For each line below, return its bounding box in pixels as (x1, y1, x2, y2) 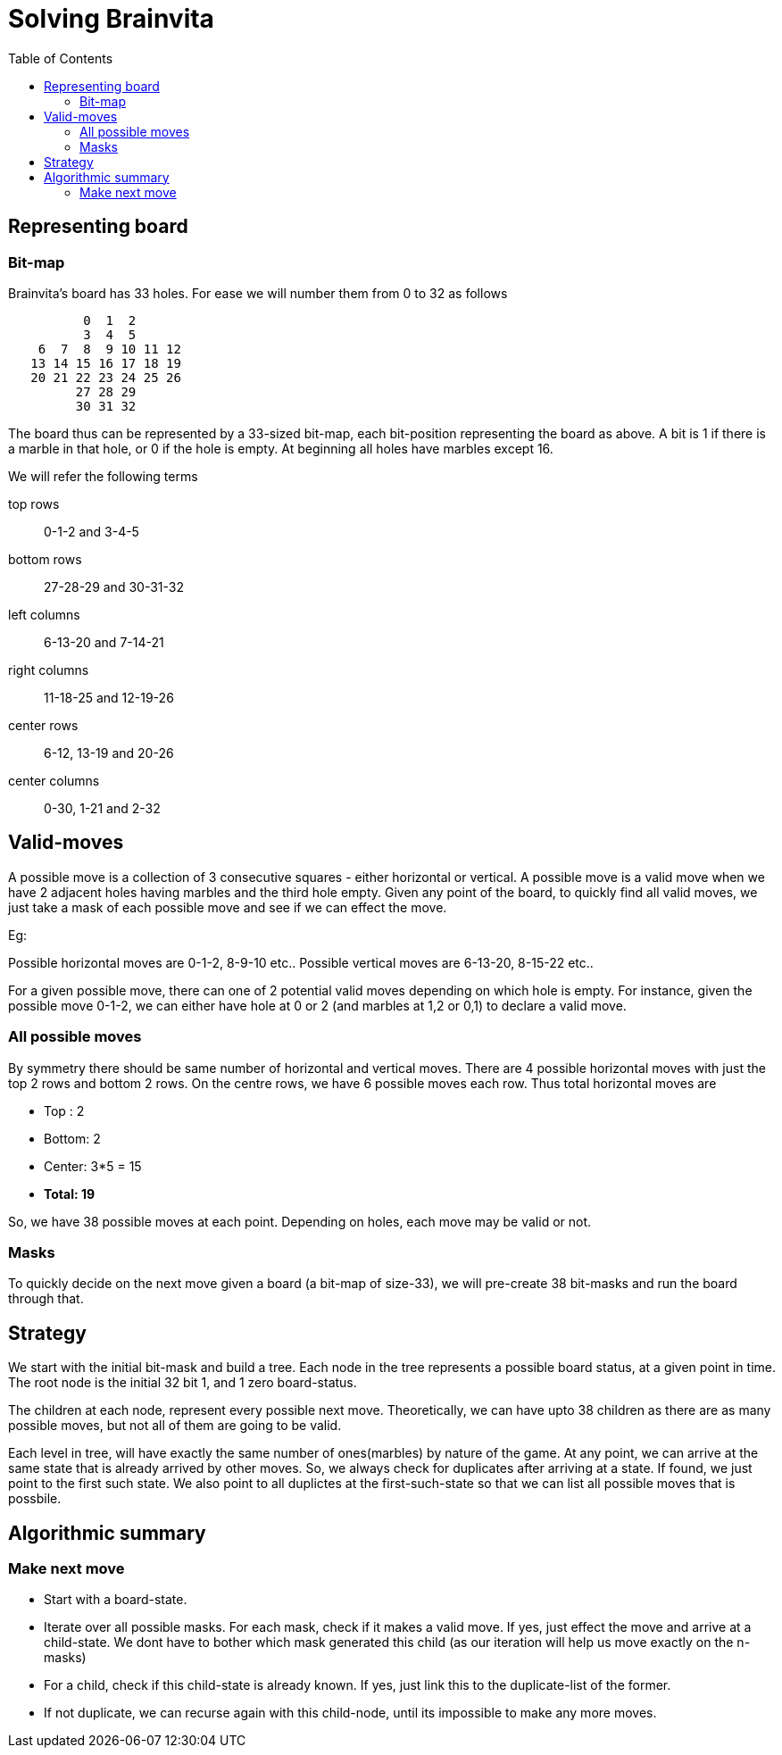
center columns (8, 772, 100, 788)
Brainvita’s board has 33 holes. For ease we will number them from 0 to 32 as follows (8, 285, 508, 301)
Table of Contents (8, 50, 113, 66)
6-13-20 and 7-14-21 (44, 634, 164, 650)
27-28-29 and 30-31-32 (44, 578, 184, 595)
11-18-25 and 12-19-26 (44, 689, 174, 705)
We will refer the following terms (8, 468, 198, 484)
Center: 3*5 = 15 (44, 1158, 142, 1174)
